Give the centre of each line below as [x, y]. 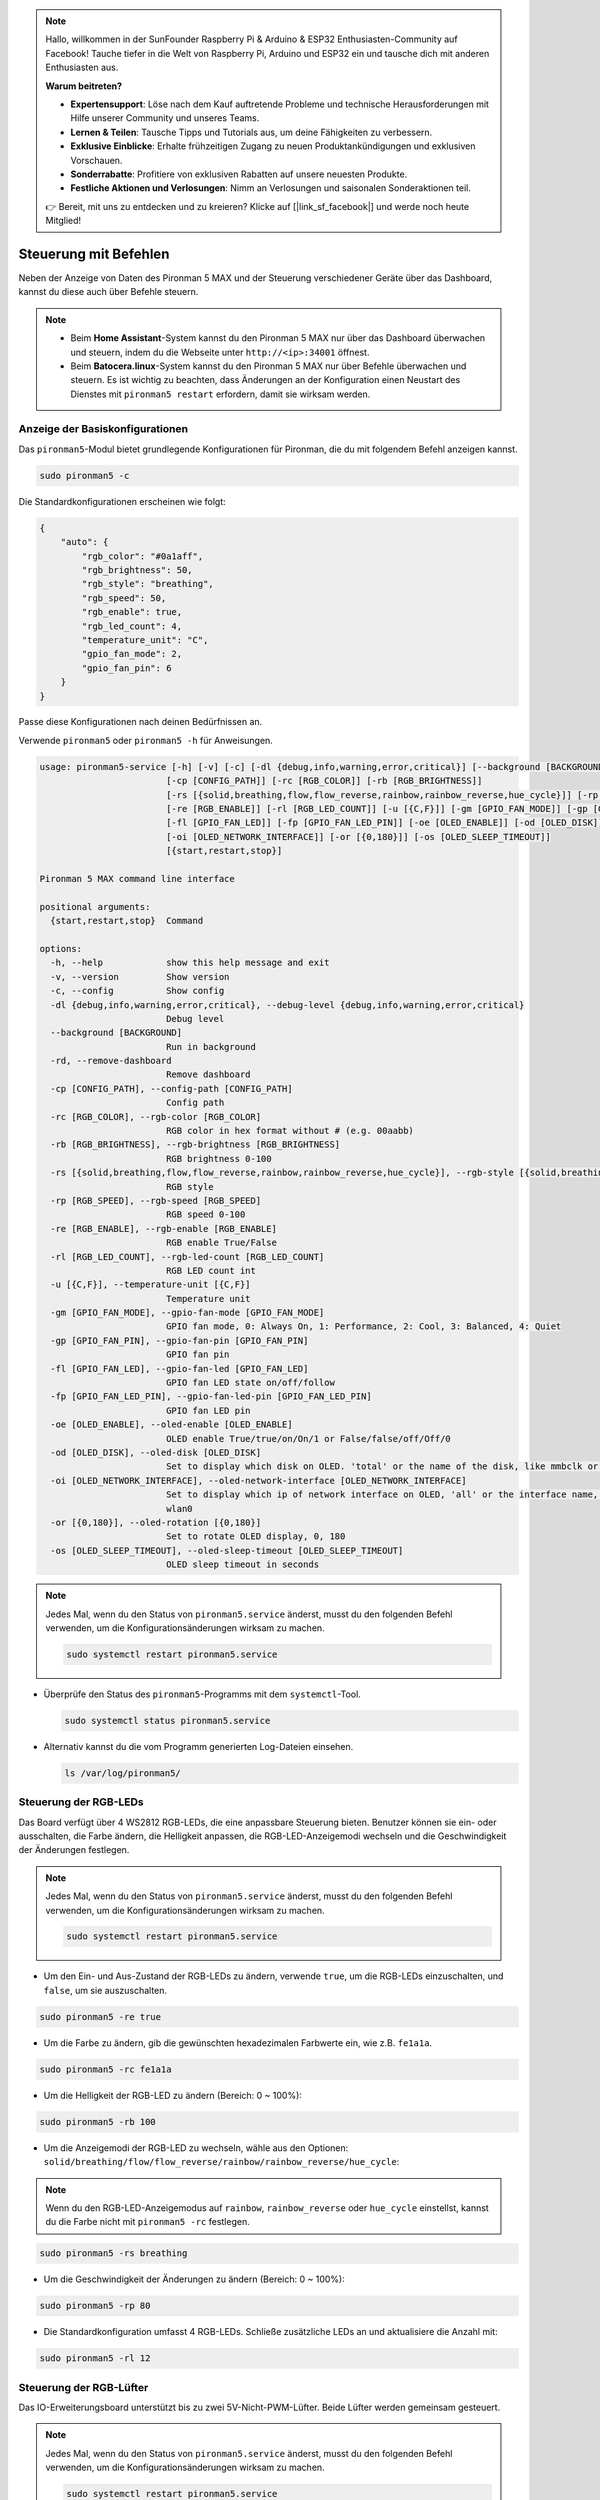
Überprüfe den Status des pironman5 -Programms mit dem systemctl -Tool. [202, 1694]
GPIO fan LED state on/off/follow [250, 1383]
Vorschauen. [96, 160]
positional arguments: [95, 906]
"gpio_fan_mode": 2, [132, 654]
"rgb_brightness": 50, [137, 569]
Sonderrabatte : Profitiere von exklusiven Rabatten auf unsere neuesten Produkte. [239, 174]
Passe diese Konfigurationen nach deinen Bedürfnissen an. [140, 722]
